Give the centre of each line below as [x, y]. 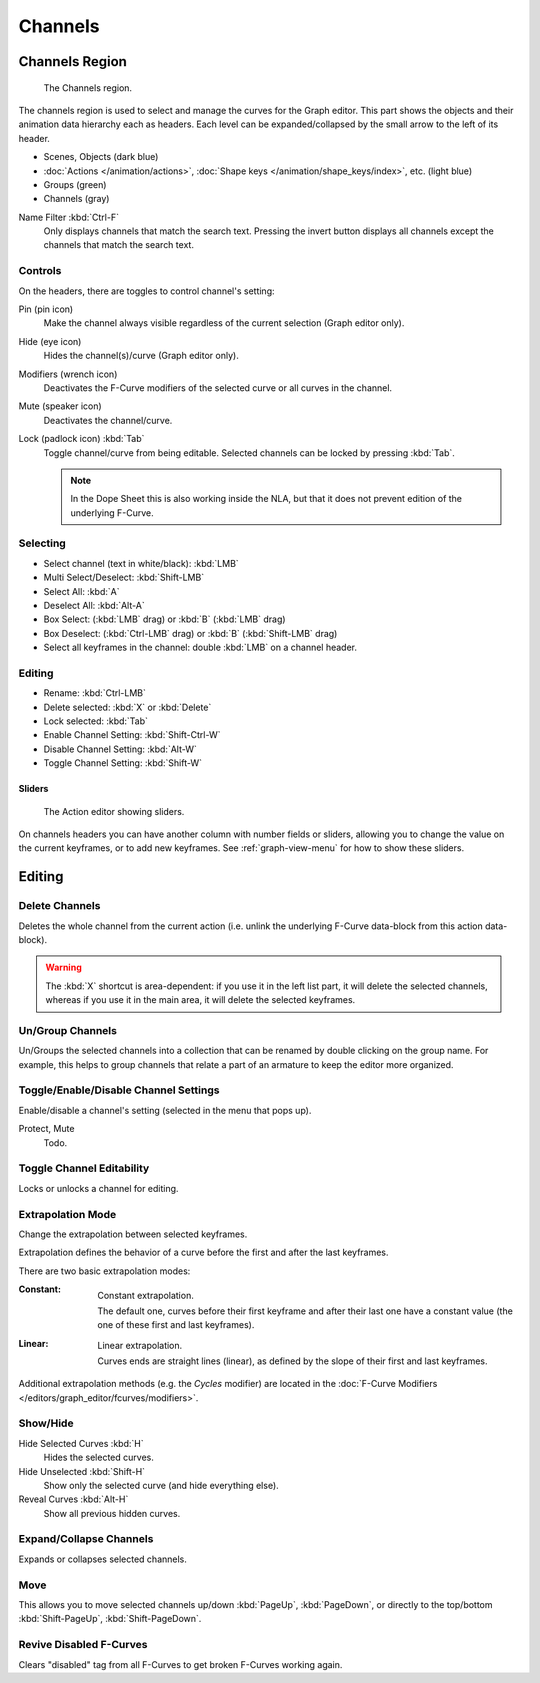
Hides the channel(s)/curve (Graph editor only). [141, 356]
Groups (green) [75, 184]
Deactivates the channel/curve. [108, 420]
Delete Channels [59, 906]
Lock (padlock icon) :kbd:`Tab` [81, 439]
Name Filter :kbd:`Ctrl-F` [69, 217]
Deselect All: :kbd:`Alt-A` [94, 605]
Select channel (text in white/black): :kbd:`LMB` [141, 563]
